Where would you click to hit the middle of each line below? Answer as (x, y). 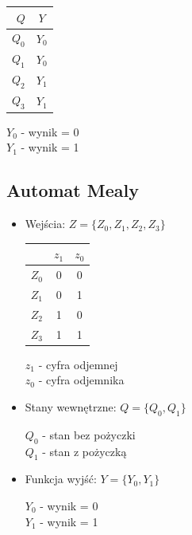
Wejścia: (45, 224)
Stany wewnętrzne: (71, 406)
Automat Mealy (73, 190)
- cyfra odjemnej (78, 364)
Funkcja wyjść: (61, 479)
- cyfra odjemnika (81, 380)
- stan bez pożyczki (89, 434)
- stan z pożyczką (84, 451)
